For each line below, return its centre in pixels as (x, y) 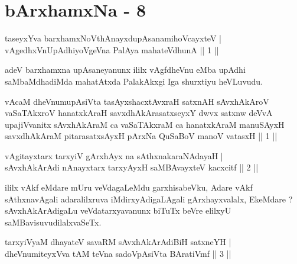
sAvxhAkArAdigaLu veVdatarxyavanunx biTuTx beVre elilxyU (118, 210)
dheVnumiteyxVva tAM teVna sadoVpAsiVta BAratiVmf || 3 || (118, 254)
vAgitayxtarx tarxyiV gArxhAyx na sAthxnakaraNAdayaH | (114, 155)
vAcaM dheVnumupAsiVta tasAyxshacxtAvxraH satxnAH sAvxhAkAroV (137, 101)
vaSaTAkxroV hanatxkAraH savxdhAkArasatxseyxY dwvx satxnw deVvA (139, 113)
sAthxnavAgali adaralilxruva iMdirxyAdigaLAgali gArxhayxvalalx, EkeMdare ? (149, 199)
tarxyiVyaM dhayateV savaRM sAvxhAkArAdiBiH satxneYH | (118, 242)
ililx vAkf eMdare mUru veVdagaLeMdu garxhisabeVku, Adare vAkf (129, 187)
